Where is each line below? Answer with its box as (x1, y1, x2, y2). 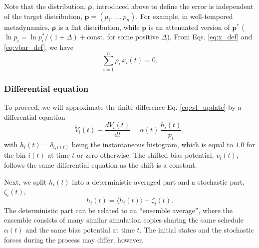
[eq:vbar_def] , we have (4, 41, 73, 52)
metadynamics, (4, 21, 50, 32)
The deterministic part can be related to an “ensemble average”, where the (4, 205, 233, 215)
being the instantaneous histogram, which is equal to (71, 139, 233, 149)
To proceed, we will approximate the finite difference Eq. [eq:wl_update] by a (4, 101, 242, 112)
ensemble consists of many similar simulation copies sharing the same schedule (4, 215, 244, 225)
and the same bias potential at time (25, 225, 135, 235)
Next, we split (4, 176, 47, 187)
